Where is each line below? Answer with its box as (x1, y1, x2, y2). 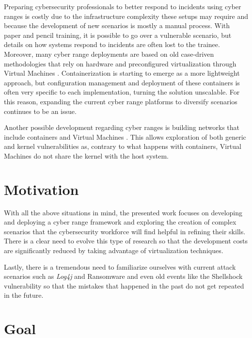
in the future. (4, 290, 44, 300)
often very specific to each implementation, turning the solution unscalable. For (4, 87, 240, 97)
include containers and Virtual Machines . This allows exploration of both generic (4, 131, 246, 142)
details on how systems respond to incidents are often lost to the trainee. (4, 39, 220, 49)
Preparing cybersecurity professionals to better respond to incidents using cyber (4, 1, 241, 11)
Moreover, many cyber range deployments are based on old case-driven (4, 48, 214, 59)
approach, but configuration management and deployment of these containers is (4, 77, 240, 87)
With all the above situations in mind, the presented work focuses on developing (4, 207, 243, 217)
